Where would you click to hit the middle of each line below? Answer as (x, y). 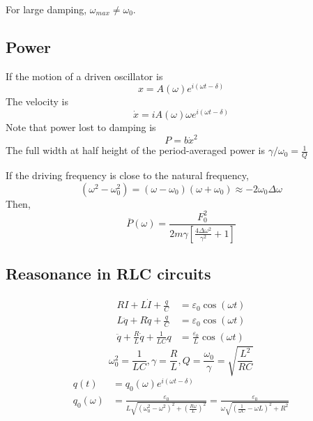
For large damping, (46, 9)
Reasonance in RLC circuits (108, 274)
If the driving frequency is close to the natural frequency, (127, 175)
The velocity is (37, 101)
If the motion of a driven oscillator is (84, 76)
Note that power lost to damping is (81, 127)
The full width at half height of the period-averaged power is (135, 150)
